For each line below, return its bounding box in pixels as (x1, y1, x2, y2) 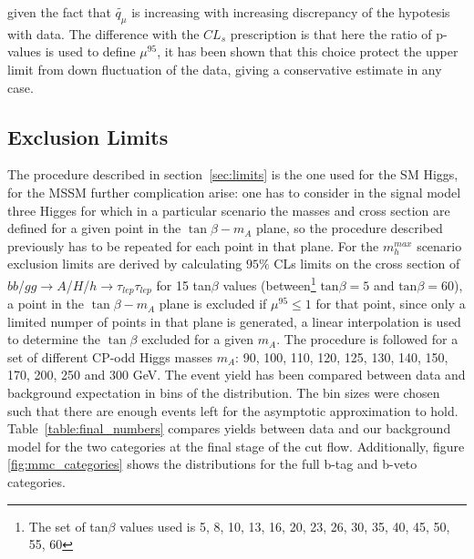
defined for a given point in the (7, 219, 181, 238)
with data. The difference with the (7, 24, 200, 43)
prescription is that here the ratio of (230, 24, 432, 43)
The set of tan (28, 516, 108, 535)
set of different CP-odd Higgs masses (7, 347, 212, 366)
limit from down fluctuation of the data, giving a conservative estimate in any (7, 59, 442, 78)
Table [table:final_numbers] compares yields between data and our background (7, 419, 451, 438)
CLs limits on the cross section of (273, 254, 460, 273)
